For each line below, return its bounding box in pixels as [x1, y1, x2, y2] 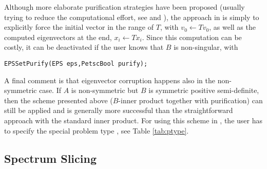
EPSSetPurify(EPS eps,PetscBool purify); [4, 60, 148, 67]
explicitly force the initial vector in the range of [4, 22, 154, 32]
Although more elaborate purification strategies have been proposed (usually [4, 2, 245, 12]
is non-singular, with [174, 42, 238, 52]
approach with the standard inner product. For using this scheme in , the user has [4, 115, 262, 125]
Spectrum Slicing [4, 150, 97, 166]
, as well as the [209, 22, 256, 32]
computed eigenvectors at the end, [4, 31, 112, 42]
